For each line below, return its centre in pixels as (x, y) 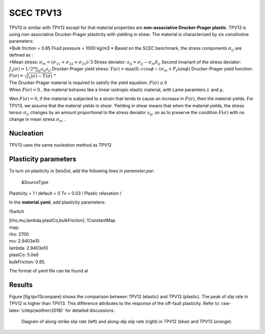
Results (21, 285)
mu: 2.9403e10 (24, 241)
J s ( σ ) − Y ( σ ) (40, 76)
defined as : (21, 55)
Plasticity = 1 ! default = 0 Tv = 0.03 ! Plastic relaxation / (66, 193)
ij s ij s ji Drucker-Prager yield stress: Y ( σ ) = (81, 69)
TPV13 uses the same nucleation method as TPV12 (60, 145)
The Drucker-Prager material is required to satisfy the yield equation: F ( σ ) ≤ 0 (88, 83)
